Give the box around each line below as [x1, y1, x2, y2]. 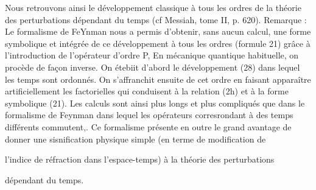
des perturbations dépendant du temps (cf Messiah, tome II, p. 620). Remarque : [5, 13, 307, 26]
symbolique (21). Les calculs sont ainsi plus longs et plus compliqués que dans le [5, 96, 305, 109]
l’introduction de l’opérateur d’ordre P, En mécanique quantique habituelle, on [5, 49, 299, 62]
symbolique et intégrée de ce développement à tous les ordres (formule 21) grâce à [5, 37, 311, 49]
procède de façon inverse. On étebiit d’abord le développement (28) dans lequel [5, 60, 300, 73]
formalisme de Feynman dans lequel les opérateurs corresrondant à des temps [5, 108, 293, 121]
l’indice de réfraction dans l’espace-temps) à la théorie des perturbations [5, 153, 275, 166]
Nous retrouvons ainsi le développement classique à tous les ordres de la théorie [5, 1, 301, 13]
